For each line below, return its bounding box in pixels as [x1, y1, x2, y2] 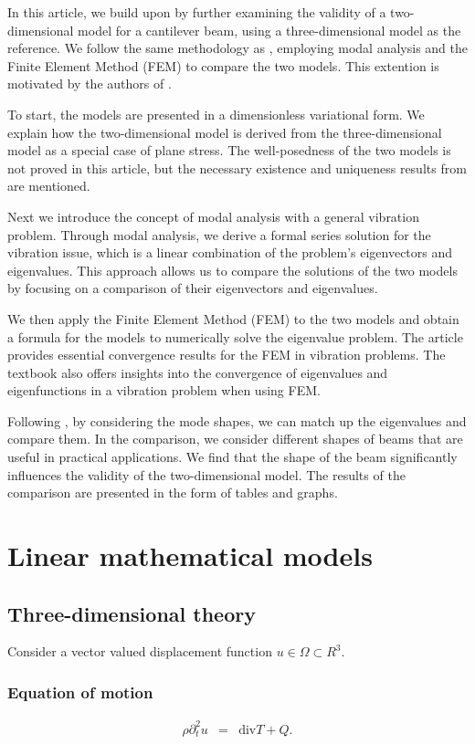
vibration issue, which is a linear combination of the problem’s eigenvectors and [7, 243, 453, 262]
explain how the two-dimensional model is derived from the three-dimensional [7, 122, 442, 141]
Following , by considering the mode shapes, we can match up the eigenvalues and [7, 411, 467, 430]
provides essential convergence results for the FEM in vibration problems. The [7, 345, 446, 364]
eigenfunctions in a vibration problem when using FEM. [7, 381, 321, 400]
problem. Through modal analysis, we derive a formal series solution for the [7, 225, 431, 244]
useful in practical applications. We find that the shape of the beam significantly [7, 447, 458, 466]
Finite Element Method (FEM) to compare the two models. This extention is [7, 56, 439, 75]
